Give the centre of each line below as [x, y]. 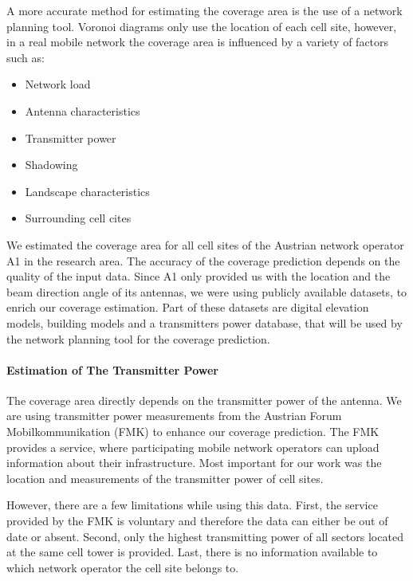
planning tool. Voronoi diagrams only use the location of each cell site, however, [202, 26]
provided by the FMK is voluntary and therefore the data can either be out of [197, 521]
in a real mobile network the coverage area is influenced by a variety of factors [198, 42]
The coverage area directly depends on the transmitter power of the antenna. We [204, 400]
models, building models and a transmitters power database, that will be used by [205, 322]
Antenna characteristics [83, 110]
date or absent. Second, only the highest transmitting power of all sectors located [205, 536]
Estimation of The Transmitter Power [112, 369]
